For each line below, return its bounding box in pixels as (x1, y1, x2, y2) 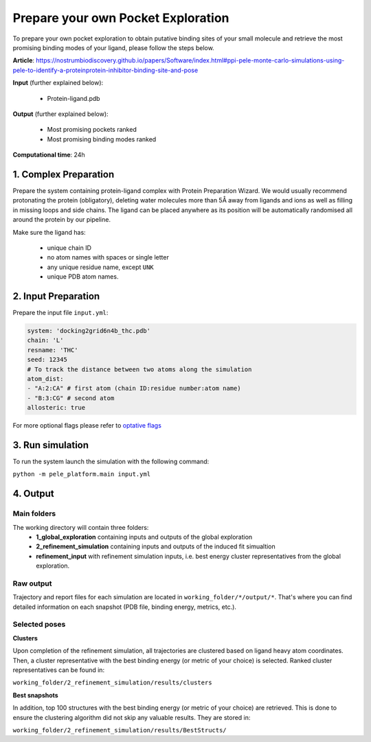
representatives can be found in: (12, 666, 105, 674)
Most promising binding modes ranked (47, 135, 157, 143)
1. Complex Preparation (12, 168, 115, 180)
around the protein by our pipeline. (12, 216, 111, 224)
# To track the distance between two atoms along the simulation (27, 365, 252, 373)
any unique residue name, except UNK (47, 263, 154, 271)
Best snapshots (12, 691, 58, 699)
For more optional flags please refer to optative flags (12, 421, 161, 430)
